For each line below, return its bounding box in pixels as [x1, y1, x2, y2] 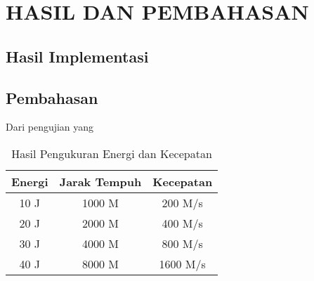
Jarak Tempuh [59, 173, 142, 190]
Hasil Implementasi [6, 45, 149, 67]
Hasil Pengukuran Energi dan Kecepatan [11, 145, 212, 162]
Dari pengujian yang [6, 119, 94, 134]
